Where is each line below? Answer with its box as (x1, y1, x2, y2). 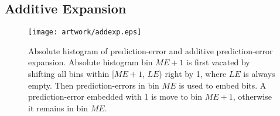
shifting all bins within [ (28, 68, 114, 80)
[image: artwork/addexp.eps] (28, 28, 142, 37)
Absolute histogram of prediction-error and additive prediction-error (28, 44, 273, 57)
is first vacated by (186, 56, 250, 68)
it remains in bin (28, 101, 88, 114)
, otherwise (233, 90, 272, 103)
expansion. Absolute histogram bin (28, 56, 153, 68)
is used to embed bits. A (179, 79, 267, 91)
